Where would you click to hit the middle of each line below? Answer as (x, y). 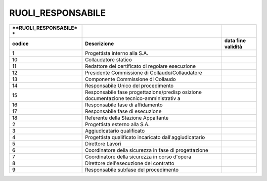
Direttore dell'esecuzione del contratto (130, 163)
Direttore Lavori (103, 143)
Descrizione (99, 44)
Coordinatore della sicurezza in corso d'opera (138, 157)
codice (21, 44)
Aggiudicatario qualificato (115, 131)
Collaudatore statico (108, 59)
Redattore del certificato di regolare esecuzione (140, 66)
